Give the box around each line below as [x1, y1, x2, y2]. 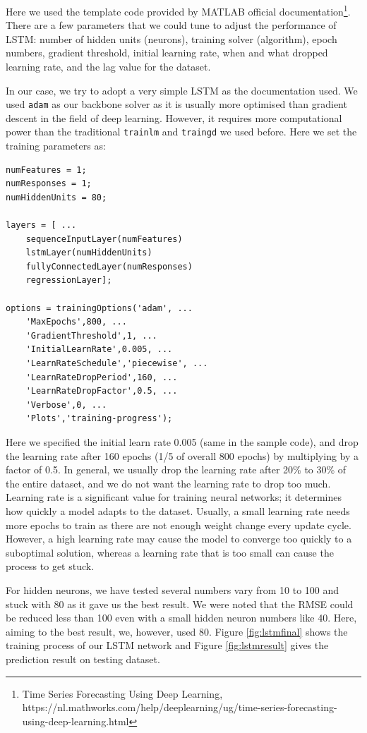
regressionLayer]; [25, 275, 112, 286]
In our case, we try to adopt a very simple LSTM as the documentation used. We [6, 83, 358, 97]
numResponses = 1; [6, 178, 92, 189]
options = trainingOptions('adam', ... [6, 303, 193, 313]
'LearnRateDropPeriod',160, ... [25, 372, 178, 382]
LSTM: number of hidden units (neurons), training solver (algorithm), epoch [6, 31, 337, 46]
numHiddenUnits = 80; [6, 192, 107, 202]
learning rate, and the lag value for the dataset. [6, 59, 211, 74]
